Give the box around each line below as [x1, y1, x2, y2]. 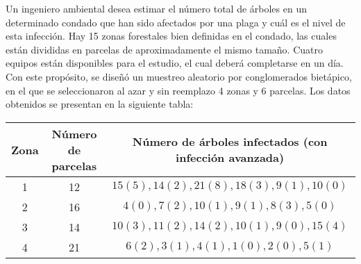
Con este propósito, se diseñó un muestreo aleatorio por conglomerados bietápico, [6, 69, 352, 83]
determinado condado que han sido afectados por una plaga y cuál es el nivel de [6, 15, 346, 29]
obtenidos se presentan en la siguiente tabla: [6, 97, 194, 111]
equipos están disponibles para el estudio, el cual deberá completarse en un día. [6, 56, 344, 70]
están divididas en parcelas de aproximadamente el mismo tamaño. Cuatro [6, 42, 323, 56]
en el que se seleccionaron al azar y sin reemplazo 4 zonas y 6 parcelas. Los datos [6, 83, 351, 97]
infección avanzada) [176, 149, 285, 166]
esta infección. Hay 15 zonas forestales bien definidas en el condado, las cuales [6, 28, 337, 43]
